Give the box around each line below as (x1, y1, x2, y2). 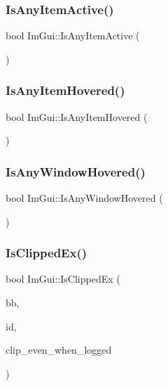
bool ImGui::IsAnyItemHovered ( (6, 109, 148, 124)
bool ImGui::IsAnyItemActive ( (6, 28, 140, 43)
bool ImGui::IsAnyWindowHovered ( (6, 191, 163, 205)
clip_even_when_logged (6, 342, 112, 357)
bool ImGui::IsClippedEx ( (6, 271, 120, 286)
